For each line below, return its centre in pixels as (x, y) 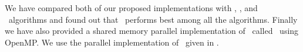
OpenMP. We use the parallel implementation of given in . (112, 42)
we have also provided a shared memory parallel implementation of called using (152, 31)
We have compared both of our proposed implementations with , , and (131, 8)
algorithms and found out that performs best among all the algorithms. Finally (153, 19)
